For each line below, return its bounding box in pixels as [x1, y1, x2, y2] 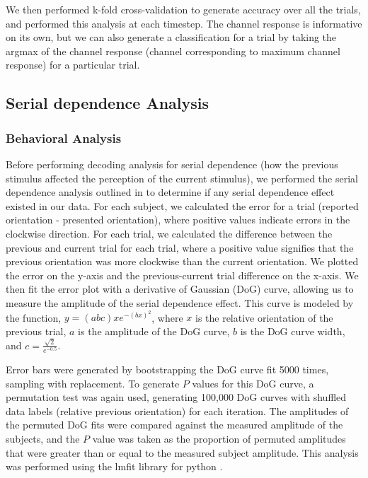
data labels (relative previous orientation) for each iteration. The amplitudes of [6, 403, 349, 418]
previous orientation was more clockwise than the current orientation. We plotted [6, 254, 359, 269]
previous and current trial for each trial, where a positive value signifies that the [6, 240, 354, 255]
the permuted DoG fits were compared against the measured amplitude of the [6, 417, 343, 432]
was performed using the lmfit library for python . [6, 459, 223, 474]
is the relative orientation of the [195, 310, 333, 325]
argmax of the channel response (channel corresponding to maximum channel [6, 43, 340, 58]
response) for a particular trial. [6, 57, 140, 72]
